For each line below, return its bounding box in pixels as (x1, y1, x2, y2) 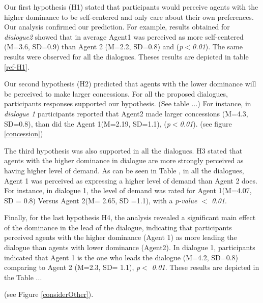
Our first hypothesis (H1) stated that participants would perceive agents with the (4, 2, 258, 12)
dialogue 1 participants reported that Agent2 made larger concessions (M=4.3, (4, 108, 248, 118)
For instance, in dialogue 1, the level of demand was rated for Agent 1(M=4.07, (4, 185, 252, 196)
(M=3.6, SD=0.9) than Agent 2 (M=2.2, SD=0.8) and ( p (4, 41, 183, 52)
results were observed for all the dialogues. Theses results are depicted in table (4, 51, 249, 62)
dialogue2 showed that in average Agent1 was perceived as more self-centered (4, 31, 244, 42)
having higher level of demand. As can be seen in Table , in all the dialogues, (4, 165, 244, 175)
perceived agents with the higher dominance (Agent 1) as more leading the (4, 232, 237, 243)
